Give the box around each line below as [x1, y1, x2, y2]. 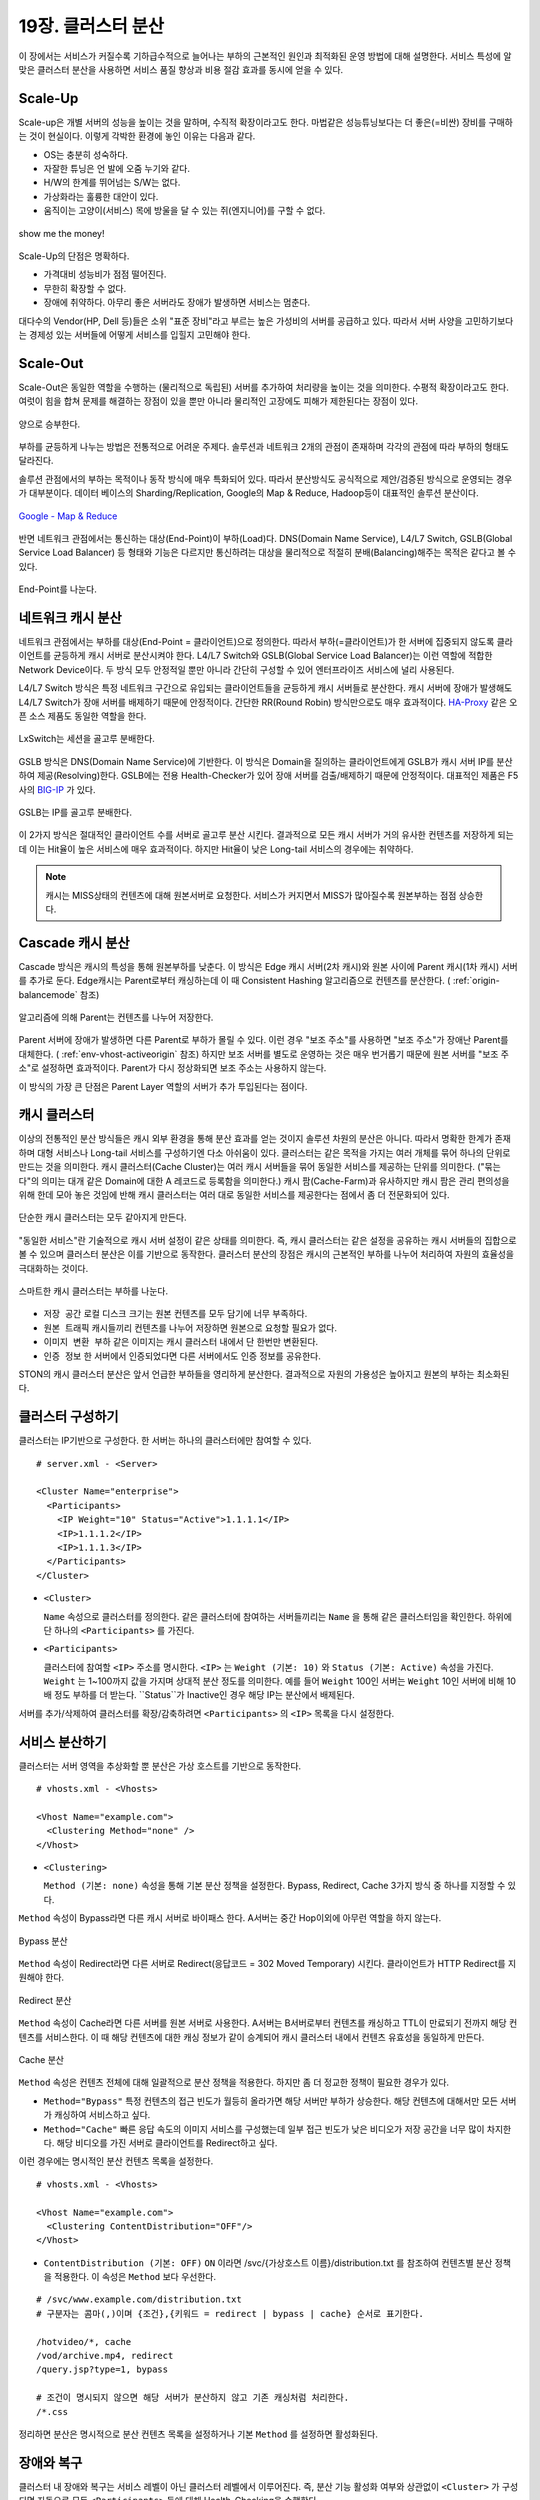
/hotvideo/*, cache [36, 2336, 132, 2347]
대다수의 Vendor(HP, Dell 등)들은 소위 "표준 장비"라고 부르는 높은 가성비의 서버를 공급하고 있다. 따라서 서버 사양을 [18, 315, 463, 327]
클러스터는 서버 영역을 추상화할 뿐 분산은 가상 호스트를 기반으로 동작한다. [18, 1760, 302, 1772]
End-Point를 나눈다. [18, 583, 97, 595]
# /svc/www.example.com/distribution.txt [36, 2294, 242, 2305]
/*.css [36, 2406, 69, 2417]
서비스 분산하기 [18, 1733, 107, 1750]
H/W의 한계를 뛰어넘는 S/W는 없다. [43, 176, 181, 189]
